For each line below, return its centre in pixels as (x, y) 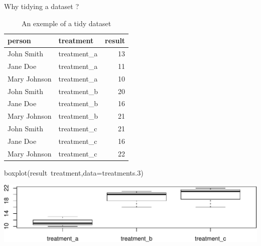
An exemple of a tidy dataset (66, 23)
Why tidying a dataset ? (42, 6)
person (19, 40)
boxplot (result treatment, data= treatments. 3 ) (74, 172)
